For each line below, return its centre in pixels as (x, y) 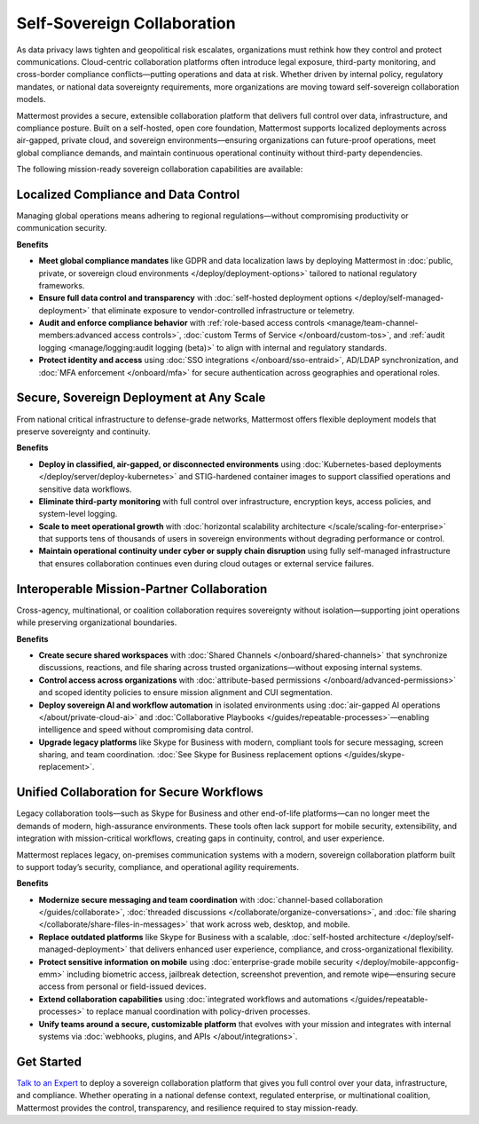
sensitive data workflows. (85, 489)
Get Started (49, 1061)
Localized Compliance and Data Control (128, 194)
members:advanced (75, 335)
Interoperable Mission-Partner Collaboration (142, 589)
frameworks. (62, 285)
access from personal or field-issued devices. (122, 986)
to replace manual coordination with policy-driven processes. (198, 1011)
